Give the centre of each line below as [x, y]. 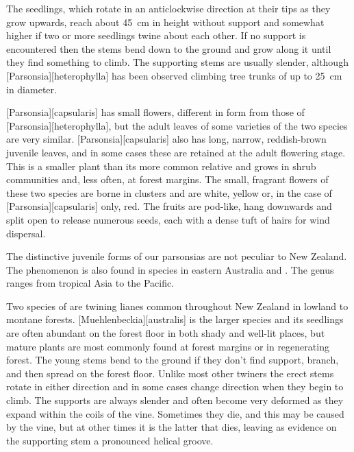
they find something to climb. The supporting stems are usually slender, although [177, 62]
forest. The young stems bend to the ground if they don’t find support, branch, [173, 360]
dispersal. [26, 233]
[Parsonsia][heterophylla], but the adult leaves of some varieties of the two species [177, 125]
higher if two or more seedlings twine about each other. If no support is [156, 35]
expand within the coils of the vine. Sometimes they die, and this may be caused [175, 413]
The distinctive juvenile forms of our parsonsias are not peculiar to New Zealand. [177, 256]
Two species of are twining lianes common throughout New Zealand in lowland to [177, 306]
